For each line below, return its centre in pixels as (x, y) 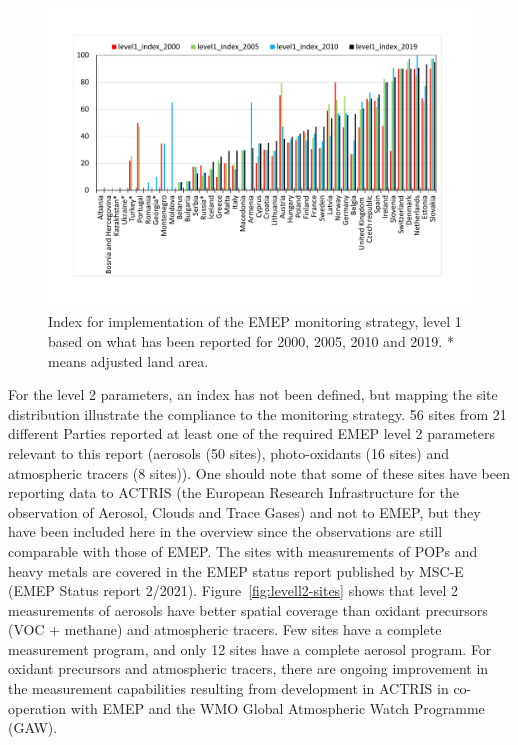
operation (37, 707)
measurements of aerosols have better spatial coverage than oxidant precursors (248, 609)
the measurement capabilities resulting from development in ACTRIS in (228, 688)
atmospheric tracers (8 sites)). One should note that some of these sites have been (259, 472)
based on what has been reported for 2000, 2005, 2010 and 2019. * (251, 340)
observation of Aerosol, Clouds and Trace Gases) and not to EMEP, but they (244, 511)
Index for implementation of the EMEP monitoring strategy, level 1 (255, 321)
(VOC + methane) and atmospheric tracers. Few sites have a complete (225, 629)
